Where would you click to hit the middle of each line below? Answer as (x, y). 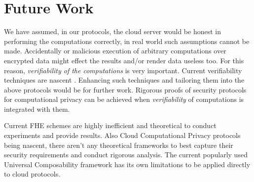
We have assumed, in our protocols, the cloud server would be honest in (112, 31)
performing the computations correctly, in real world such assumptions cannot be (127, 41)
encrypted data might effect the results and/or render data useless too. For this (124, 60)
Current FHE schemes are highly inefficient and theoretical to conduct (110, 125)
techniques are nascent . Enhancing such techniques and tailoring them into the (124, 80)
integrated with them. (37, 109)
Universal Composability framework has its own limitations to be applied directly (127, 164)
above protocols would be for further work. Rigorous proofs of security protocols (125, 89)
